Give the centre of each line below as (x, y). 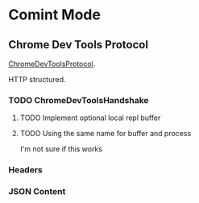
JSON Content (37, 192)
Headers (25, 170)
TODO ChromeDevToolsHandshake (79, 100)
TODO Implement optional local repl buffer (90, 118)
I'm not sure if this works (61, 149)
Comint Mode (54, 15)
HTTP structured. (37, 79)
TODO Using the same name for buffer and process (106, 134)
